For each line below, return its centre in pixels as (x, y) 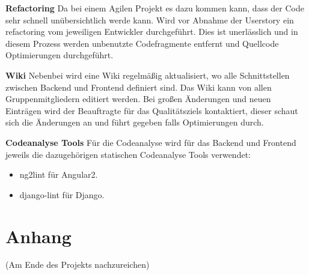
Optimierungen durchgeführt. (60, 55)
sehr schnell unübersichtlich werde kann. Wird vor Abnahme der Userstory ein (150, 20)
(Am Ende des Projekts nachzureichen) (78, 264)
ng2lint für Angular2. (59, 174)
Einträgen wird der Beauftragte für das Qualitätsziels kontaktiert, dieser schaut (152, 110)
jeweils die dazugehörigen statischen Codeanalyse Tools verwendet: (128, 154)
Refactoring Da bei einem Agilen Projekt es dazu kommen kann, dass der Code (155, 8)
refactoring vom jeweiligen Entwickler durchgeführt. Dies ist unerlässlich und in (152, 32)
